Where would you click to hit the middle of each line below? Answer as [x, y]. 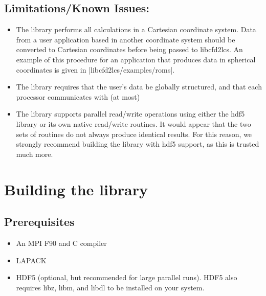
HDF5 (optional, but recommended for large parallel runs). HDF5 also [127, 277]
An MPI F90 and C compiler [61, 243]
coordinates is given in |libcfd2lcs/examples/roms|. [95, 69]
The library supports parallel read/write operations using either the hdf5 [130, 114]
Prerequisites [39, 222]
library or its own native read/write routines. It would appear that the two [134, 123]
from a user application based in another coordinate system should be [126, 39]
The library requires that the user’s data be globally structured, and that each [139, 87]
